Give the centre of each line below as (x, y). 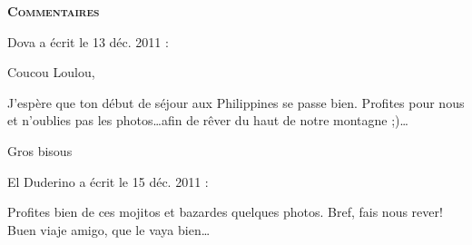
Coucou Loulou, (51, 72)
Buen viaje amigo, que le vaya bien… (109, 229)
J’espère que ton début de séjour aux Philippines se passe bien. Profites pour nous (236, 102)
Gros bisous (40, 150)
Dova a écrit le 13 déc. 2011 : (88, 41)
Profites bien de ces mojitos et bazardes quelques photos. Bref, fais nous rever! (225, 212)
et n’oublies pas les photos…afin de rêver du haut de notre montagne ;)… (208, 120)
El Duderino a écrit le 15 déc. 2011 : (108, 181)
